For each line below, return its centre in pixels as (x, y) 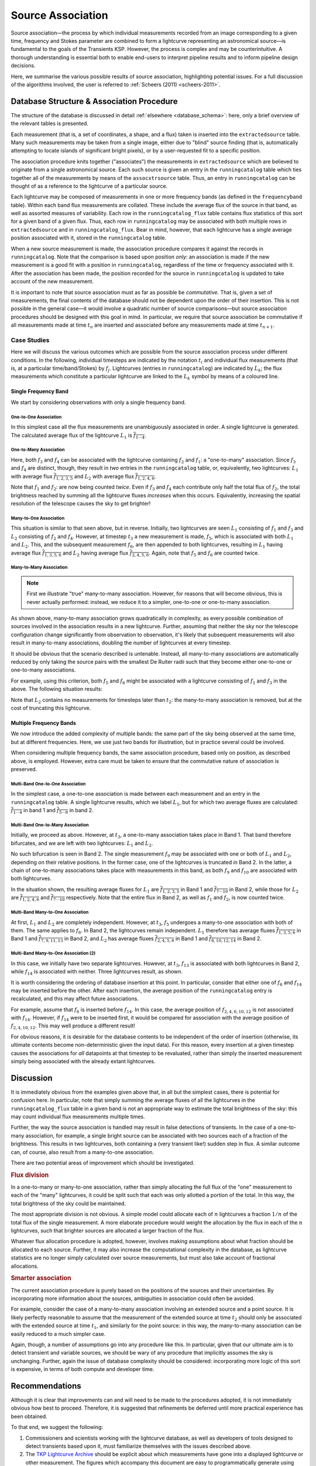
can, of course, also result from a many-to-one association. (83, 1152)
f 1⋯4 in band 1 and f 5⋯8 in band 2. (52, 811)
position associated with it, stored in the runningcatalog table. (89, 238)
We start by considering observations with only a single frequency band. (98, 402)
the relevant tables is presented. (50, 124)
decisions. (23, 66)
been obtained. (29, 1416)
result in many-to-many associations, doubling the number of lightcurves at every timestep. (121, 643)
